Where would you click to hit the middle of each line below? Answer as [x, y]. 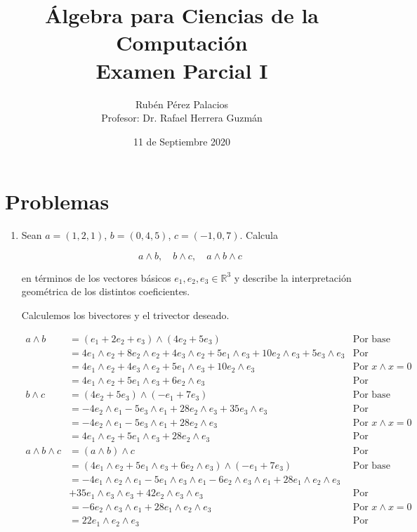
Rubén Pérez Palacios [182, 104]
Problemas [57, 201]
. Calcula [259, 235]
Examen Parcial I [182, 70]
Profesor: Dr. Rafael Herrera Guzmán [182, 118]
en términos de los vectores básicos [96, 277]
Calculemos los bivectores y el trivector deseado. [125, 315]
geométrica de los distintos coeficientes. [106, 291]
